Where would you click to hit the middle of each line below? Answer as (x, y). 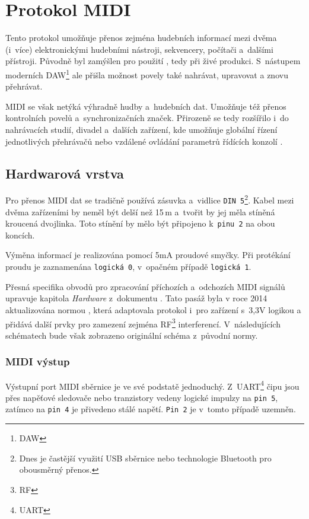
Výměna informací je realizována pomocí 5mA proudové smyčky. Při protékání (148, 255)
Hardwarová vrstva (65, 173)
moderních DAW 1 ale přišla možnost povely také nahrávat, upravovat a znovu (147, 74)
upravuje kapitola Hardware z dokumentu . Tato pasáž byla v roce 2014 (136, 298)
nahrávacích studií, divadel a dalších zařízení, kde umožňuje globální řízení (141, 129)
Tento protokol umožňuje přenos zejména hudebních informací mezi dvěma (141, 38)
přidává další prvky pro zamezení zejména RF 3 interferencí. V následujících (143, 323)
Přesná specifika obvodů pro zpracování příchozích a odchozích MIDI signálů (145, 286)
